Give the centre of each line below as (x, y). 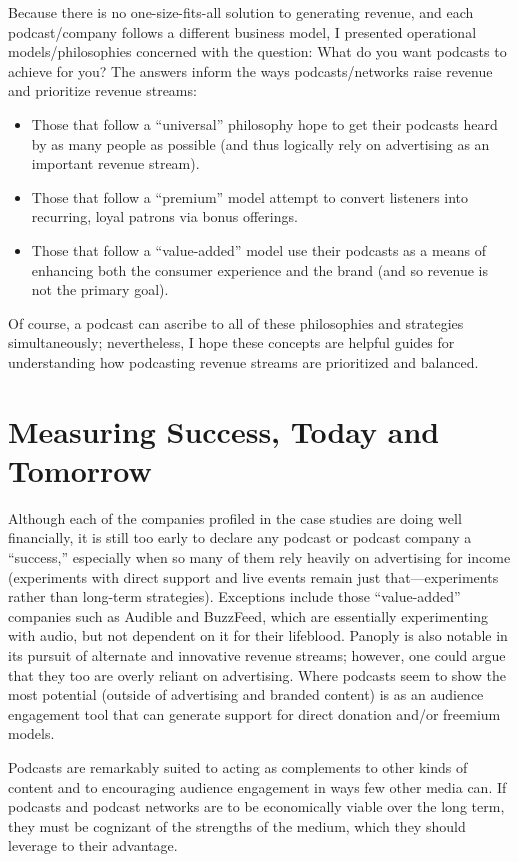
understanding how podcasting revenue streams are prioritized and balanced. (243, 361)
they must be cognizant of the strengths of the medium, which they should (237, 825)
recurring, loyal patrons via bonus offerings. (164, 216)
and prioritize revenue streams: (102, 90)
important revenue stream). (115, 163)
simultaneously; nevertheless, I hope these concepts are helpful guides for (231, 342)
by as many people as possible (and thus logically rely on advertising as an (260, 143)
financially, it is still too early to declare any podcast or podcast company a (240, 537)
